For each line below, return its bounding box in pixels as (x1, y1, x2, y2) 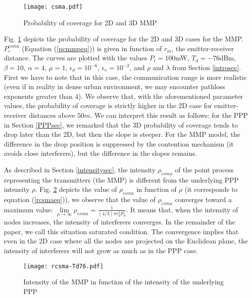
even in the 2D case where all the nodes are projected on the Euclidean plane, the (4, 236, 248, 246)
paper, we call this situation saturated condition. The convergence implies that (4, 226, 239, 236)
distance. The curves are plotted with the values (4, 53, 147, 63)
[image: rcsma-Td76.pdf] (23, 262, 104, 270)
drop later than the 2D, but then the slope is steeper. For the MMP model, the (4, 129, 240, 139)
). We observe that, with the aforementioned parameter (78, 91, 243, 101)
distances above (29, 110, 75, 120)
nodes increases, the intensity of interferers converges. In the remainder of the (4, 217, 235, 227)
